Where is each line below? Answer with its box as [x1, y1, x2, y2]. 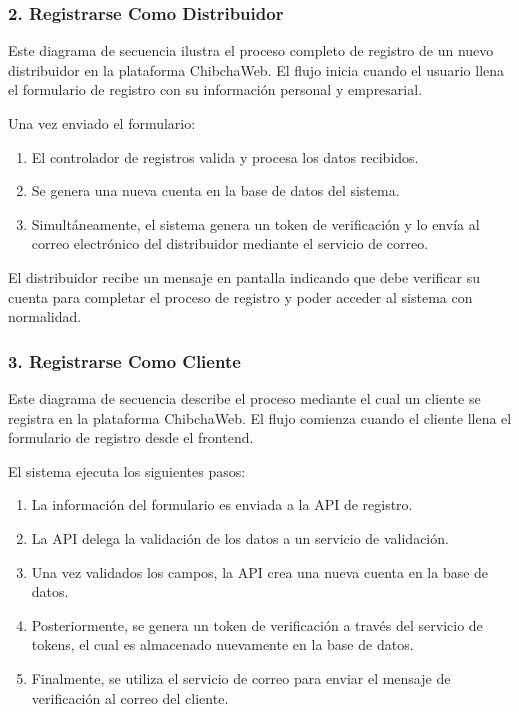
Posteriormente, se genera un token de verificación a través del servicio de [31, 614, 483, 635]
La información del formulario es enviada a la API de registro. [31, 494, 413, 515]
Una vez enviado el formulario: [8, 113, 196, 133]
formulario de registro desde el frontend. [8, 427, 254, 448]
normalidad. [8, 306, 82, 327]
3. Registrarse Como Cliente [8, 348, 241, 373]
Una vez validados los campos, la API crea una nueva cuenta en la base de [31, 561, 489, 582]
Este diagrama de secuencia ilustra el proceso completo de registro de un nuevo [8, 40, 494, 61]
